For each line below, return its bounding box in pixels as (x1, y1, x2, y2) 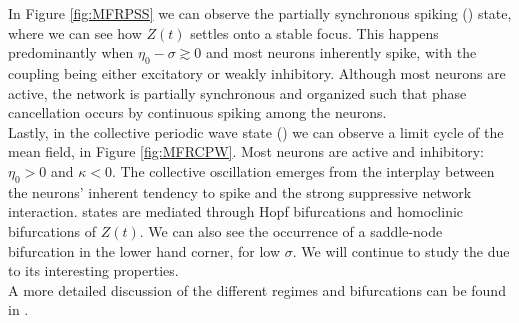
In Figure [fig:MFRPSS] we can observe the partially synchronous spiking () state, (8, 3, 512, 23)
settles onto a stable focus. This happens (190, 22, 439, 43)
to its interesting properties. (8, 260, 179, 281)
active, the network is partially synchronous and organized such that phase (8, 82, 467, 103)
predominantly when (8, 42, 134, 63)
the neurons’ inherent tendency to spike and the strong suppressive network (8, 181, 472, 202)
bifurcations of (8, 220, 97, 241)
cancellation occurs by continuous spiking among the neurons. (8, 102, 387, 123)
